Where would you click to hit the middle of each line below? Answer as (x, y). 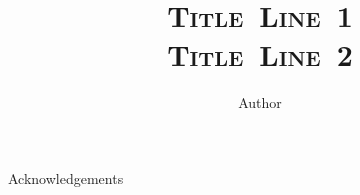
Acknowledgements (66, 177)
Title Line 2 (260, 54)
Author (260, 102)
